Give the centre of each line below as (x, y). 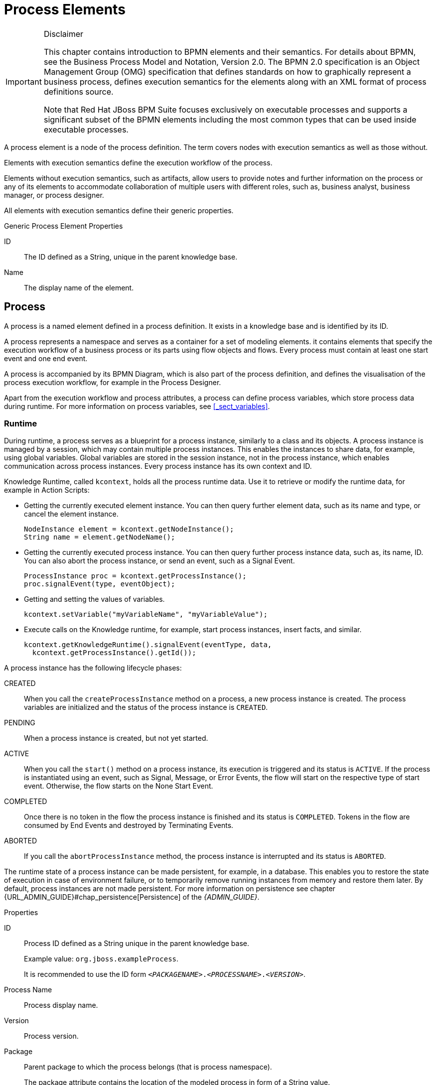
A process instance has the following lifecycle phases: (93, 668)
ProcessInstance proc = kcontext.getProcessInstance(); (135, 576)
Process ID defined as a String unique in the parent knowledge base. (137, 944)
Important (24, 81)
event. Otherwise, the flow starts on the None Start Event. (119, 786)
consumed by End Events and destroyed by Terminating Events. (129, 825)
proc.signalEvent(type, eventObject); (100, 584)
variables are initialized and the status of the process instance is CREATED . (146, 707)
